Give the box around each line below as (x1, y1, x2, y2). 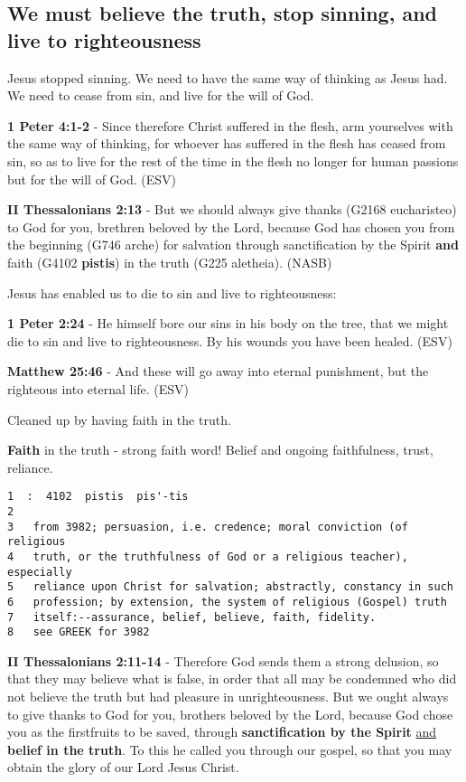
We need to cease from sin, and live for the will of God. (7, 86, 314, 105)
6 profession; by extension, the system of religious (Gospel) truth (7, 595, 447, 608)
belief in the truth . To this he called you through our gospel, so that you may (7, 740, 452, 758)
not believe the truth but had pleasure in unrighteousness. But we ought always (7, 687, 449, 706)
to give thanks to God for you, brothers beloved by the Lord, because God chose (7, 704, 453, 723)
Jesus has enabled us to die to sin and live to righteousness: (7, 283, 337, 302)
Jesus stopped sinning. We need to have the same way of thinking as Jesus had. (7, 68, 448, 87)
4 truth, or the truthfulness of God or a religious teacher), (7, 550, 408, 563)
